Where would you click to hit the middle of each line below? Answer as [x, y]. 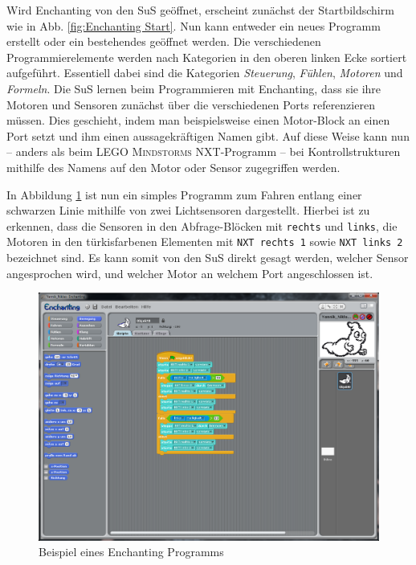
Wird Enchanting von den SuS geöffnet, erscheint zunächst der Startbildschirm [200, 10]
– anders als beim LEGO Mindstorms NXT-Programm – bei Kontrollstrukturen [204, 151]
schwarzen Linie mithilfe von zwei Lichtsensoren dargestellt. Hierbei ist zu [188, 210]
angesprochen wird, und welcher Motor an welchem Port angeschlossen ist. [190, 273]
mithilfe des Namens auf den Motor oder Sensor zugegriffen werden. [173, 167]
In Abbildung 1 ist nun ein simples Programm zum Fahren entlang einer [184, 194]
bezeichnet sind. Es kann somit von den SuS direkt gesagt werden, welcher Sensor [208, 258]
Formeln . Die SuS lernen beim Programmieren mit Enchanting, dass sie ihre [194, 88]
